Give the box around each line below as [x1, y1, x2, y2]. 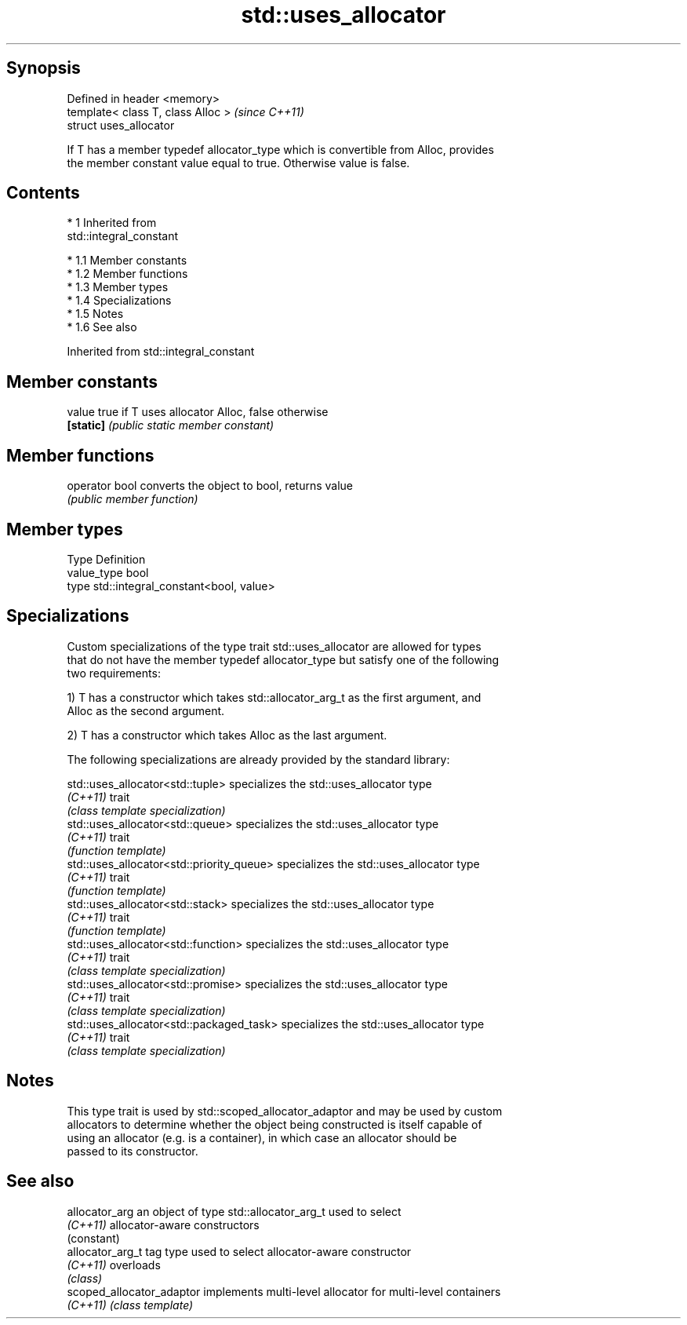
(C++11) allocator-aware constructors [67, 1217, 260, 1232]
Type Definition [67, 552, 146, 566]
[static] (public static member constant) [67, 418, 274, 433]
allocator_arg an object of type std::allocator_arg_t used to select [67, 1204, 402, 1218]
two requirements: [67, 666, 161, 680]
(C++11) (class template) [67, 1298, 194, 1312]
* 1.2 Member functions [67, 267, 188, 281]
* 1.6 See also [67, 320, 137, 334]
